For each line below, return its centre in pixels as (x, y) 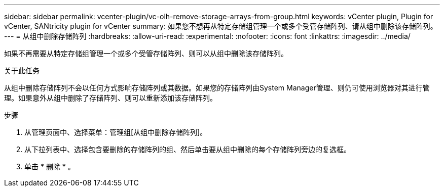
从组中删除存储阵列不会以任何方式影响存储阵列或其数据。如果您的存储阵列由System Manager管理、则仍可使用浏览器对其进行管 (217, 88)
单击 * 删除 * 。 (50, 166)
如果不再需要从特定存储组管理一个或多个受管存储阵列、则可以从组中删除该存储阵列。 (146, 53)
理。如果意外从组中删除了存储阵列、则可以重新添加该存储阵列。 (110, 98)
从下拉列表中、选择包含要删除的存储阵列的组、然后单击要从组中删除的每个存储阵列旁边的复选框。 (188, 149)
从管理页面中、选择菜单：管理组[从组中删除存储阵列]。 (116, 132)
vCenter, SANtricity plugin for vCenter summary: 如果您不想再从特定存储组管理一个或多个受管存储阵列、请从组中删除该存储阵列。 (221, 26)
